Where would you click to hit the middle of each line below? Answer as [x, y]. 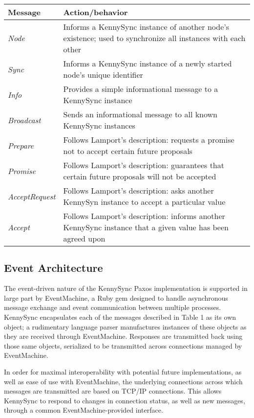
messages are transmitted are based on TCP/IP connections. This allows [113, 391]
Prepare [21, 145]
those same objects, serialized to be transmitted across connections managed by [123, 345]
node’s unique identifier [103, 75]
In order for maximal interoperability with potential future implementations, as [123, 371]
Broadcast [24, 120]
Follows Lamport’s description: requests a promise [149, 140]
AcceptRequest [32, 196]
